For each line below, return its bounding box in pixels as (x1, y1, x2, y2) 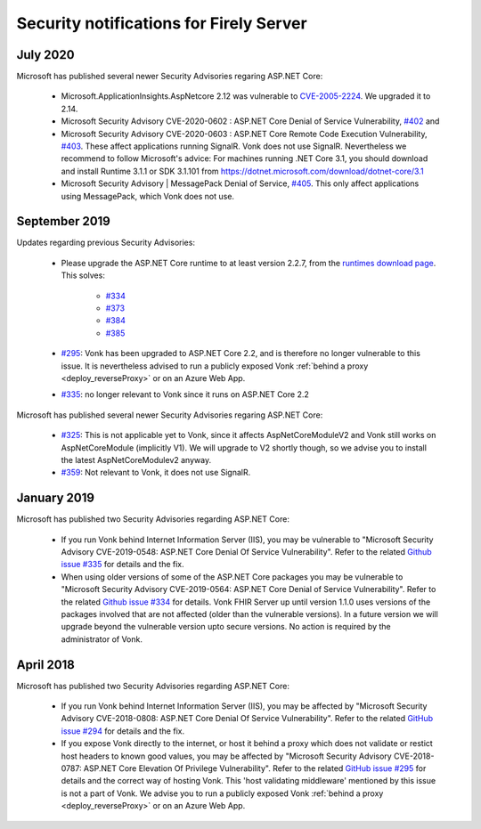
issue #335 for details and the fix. (61, 559, 184, 570)
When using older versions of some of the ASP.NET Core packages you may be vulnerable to (61, 571, 404, 582)
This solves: (61, 270, 106, 280)
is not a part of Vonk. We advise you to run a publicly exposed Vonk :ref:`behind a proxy (61, 788, 384, 799)
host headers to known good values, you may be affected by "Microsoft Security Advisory (61, 751, 392, 761)
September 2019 (16, 214, 111, 229)
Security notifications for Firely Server (16, 13, 307, 33)
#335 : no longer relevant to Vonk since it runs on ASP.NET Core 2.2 (61, 389, 309, 400)
